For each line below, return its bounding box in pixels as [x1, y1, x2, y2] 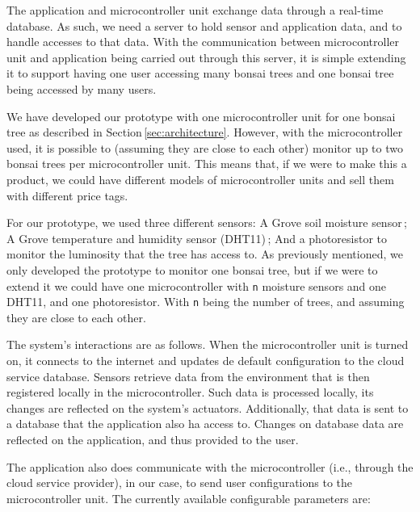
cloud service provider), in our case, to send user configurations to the [6, 474, 353, 491]
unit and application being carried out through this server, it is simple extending [6, 48, 406, 65]
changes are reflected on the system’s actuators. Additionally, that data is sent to [6, 399, 409, 416]
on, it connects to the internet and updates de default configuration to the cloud [6, 352, 405, 368]
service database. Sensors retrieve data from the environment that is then [6, 367, 370, 384]
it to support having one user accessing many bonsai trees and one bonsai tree [6, 65, 394, 82]
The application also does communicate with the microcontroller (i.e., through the [6, 458, 414, 475]
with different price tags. [6, 187, 128, 204]
